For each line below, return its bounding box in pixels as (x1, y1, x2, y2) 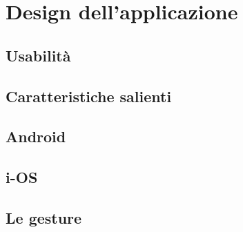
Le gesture (6, 206, 82, 228)
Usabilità (6, 44, 71, 66)
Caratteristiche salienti (6, 85, 172, 106)
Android (6, 126, 66, 147)
